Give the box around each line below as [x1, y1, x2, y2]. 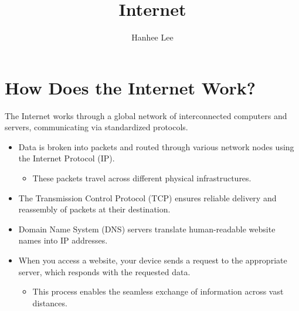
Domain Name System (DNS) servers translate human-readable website [18, 222, 276, 235]
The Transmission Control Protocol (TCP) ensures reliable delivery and [18, 191, 277, 204]
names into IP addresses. [18, 234, 108, 246]
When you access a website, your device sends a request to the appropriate [18, 254, 287, 266]
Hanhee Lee [131, 31, 174, 43]
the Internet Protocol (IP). [18, 152, 115, 164]
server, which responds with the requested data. [18, 265, 191, 278]
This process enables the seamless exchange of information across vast [32, 285, 284, 298]
